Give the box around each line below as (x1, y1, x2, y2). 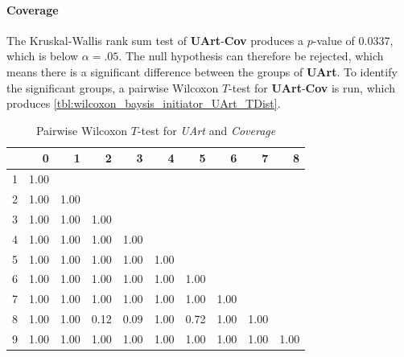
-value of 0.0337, (312, 31, 394, 48)
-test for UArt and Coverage (137, 121, 276, 138)
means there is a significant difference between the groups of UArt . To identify (6, 63, 398, 80)
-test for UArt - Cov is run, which (229, 79, 396, 96)
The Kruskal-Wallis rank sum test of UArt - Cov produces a (6, 31, 304, 48)
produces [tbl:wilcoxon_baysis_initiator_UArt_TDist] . (6, 95, 281, 112)
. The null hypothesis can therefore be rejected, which (118, 47, 384, 64)
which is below (6, 47, 79, 64)
